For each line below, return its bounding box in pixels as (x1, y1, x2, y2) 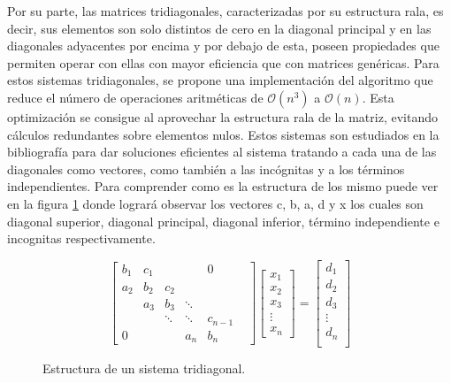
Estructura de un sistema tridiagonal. (42, 358, 246, 377)
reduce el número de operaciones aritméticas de (7, 88, 264, 106)
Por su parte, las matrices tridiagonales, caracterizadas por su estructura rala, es (7, 2, 444, 19)
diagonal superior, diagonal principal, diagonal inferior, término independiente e (7, 211, 440, 230)
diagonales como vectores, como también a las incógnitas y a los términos (7, 159, 405, 178)
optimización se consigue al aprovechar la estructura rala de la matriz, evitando (7, 107, 438, 126)
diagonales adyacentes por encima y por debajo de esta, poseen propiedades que (7, 36, 440, 55)
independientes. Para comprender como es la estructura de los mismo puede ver (7, 177, 439, 195)
